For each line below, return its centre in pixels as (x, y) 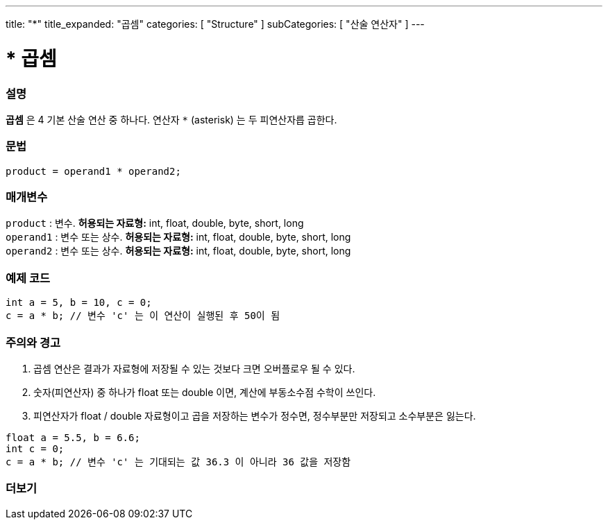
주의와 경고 (33, 342)
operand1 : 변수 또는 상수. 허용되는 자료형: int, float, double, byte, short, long (178, 237)
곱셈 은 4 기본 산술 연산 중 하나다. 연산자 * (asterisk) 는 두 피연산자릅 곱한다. (171, 119)
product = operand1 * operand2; (93, 171)
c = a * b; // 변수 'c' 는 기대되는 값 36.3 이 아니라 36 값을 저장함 (178, 462)
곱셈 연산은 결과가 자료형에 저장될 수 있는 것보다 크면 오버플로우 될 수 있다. (194, 368)
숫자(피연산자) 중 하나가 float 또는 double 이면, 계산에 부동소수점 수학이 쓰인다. (205, 392)
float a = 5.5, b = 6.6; (73, 437)
